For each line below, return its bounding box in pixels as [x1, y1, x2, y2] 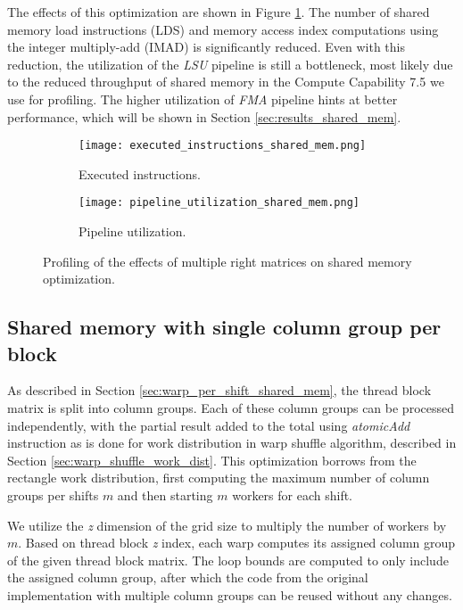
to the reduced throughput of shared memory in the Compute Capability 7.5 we [7, 72, 444, 91]
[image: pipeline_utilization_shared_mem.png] [79, 196, 360, 210]
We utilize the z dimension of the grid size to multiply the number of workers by [7, 515, 447, 534]
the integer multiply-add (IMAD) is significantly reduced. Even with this [7, 37, 406, 56]
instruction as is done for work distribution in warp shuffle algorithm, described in [7, 433, 457, 452]
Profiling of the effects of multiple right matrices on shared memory [43, 251, 412, 270]
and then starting [117, 486, 213, 504]
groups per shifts [7, 486, 99, 504]
